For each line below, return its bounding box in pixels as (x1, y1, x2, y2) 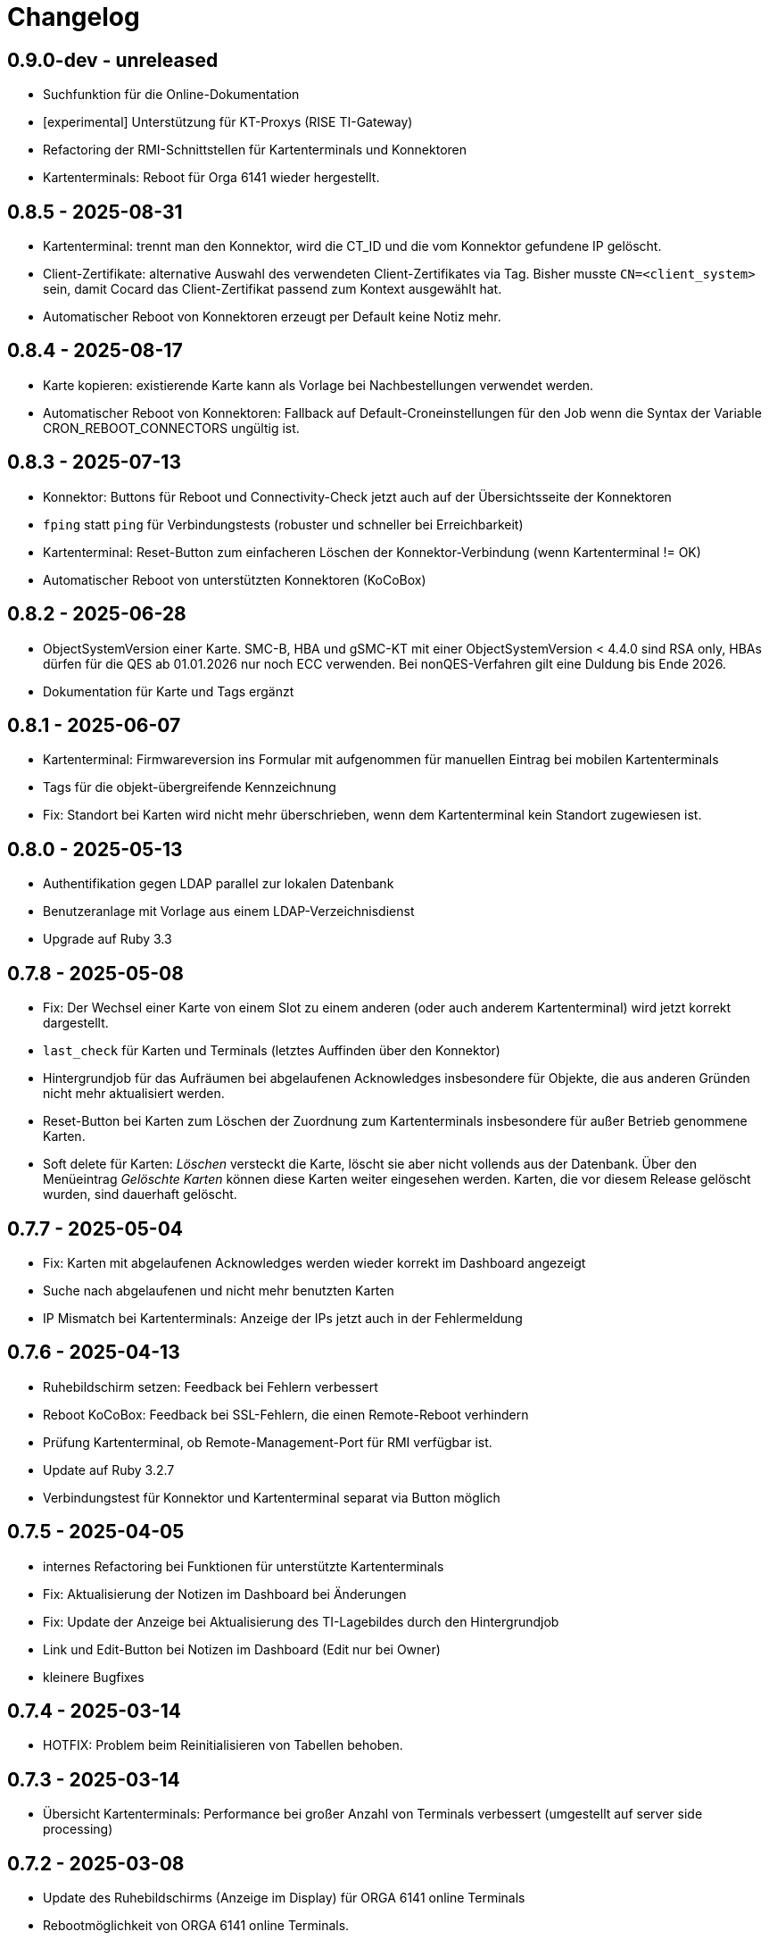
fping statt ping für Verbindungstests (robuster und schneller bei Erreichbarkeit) (43, 516, 524, 532)
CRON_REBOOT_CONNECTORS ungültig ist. (43, 420, 300, 436)
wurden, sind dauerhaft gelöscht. (43, 1186, 237, 1203)
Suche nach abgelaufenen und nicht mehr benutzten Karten (43, 1282, 394, 1298)
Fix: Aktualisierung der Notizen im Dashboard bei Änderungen (43, 1586, 407, 1602)
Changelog (7, 2, 140, 32)
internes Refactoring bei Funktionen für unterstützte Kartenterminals (43, 1558, 444, 1574)
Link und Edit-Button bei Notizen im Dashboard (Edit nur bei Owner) (43, 1641, 441, 1657)
